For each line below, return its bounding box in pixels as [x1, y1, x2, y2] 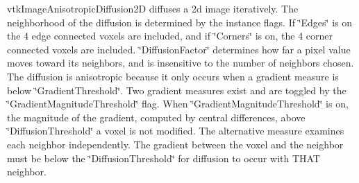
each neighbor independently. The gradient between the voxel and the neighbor [7, 137, 344, 151]
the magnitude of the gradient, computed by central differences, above [7, 110, 306, 124]
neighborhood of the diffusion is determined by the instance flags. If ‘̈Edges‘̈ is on [7, 15, 352, 29]
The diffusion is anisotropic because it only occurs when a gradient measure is [7, 69, 339, 83]
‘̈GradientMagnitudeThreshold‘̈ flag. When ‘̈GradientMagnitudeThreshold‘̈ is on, [7, 96, 349, 111]
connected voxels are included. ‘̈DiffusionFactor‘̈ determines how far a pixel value [7, 42, 351, 56]
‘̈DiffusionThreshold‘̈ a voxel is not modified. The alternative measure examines [7, 123, 344, 138]
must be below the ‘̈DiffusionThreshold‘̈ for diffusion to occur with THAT [7, 150, 320, 165]
